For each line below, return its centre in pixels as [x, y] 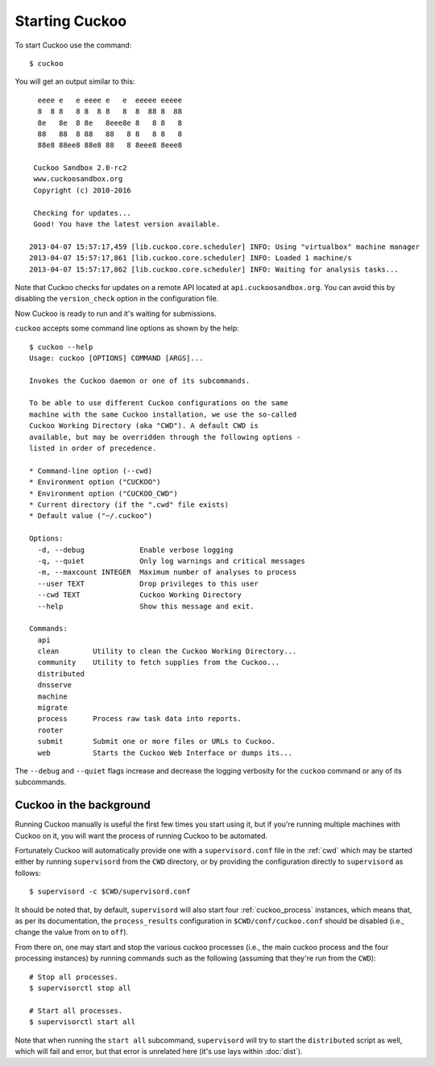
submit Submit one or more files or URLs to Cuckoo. [156, 742]
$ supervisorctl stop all [81, 988]
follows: [28, 873]
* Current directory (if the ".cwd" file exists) [129, 505]
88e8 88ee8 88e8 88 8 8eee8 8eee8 [110, 145]
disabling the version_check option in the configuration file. [117, 299]
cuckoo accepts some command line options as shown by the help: [127, 328]
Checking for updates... [83, 213]
